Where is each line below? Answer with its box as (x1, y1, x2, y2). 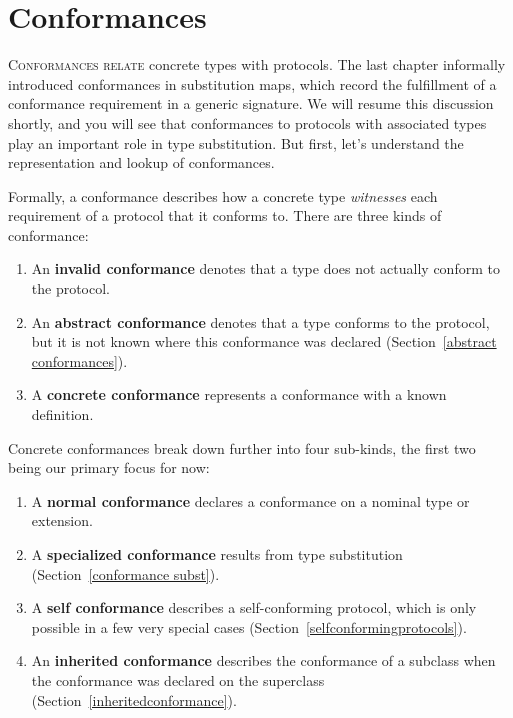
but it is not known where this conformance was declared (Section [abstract (31, 331, 497, 352)
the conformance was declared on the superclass (31, 669, 325, 690)
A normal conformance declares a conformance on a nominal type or (31, 490, 470, 511)
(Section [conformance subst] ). (31, 563, 220, 584)
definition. (31, 404, 94, 425)
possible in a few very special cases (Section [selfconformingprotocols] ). (31, 616, 467, 637)
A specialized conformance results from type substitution (31, 544, 403, 564)
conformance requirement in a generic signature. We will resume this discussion (8, 93, 494, 114)
